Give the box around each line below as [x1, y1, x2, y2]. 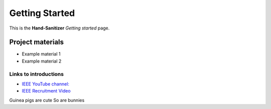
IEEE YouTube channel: [22, 80, 70, 87]
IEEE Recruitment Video [22, 88, 71, 94]
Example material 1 [22, 51, 61, 57]
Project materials [9, 38, 64, 46]
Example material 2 [22, 58, 62, 64]
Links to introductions [9, 70, 64, 77]
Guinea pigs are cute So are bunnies [9, 97, 85, 103]
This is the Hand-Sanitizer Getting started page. [9, 25, 110, 31]
